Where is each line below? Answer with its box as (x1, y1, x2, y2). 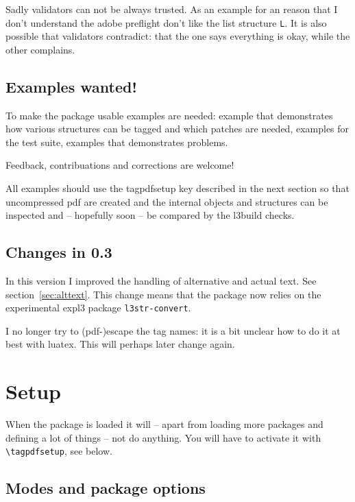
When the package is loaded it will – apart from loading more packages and (5, 417, 323, 431)
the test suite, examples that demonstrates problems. (5, 134, 228, 149)
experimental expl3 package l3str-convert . (5, 300, 191, 315)
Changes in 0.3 (5, 241, 112, 263)
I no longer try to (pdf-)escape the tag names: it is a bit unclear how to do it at (5, 323, 341, 337)
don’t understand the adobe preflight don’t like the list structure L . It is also (5, 15, 327, 29)
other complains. (5, 42, 75, 56)
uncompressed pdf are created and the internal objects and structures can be (5, 194, 328, 208)
